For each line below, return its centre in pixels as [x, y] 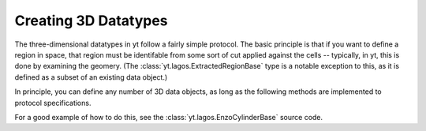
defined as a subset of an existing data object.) [91, 77]
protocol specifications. [53, 103]
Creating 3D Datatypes [92, 21]
